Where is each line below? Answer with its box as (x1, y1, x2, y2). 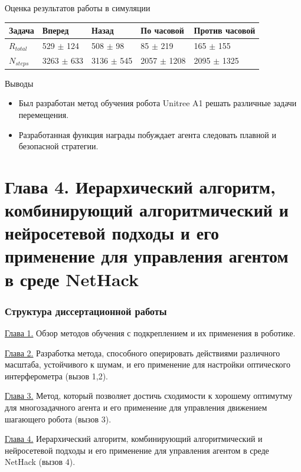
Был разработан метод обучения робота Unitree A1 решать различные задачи (18, 97, 297, 109)
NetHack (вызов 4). (5, 455, 76, 468)
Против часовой (194, 24, 256, 37)
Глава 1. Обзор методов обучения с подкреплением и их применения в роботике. (5, 327, 296, 339)
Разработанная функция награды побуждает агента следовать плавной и (18, 128, 277, 140)
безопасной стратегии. (18, 140, 99, 152)
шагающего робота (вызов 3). (5, 412, 112, 425)
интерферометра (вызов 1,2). (5, 369, 108, 382)
